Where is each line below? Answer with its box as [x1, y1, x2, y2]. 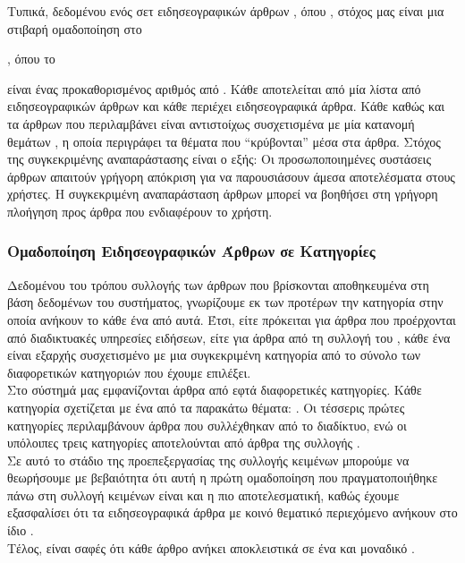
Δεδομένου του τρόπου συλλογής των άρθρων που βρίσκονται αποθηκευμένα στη [7, 275, 429, 294]
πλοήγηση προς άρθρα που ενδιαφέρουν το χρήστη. [7, 201, 273, 220]
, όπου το [7, 49, 55, 68]
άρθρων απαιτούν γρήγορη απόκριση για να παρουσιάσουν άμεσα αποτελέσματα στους [7, 166, 455, 185]
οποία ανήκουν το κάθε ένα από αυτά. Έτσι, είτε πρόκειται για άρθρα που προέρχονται [7, 310, 456, 328]
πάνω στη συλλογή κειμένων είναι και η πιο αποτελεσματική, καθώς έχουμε [7, 485, 400, 504]
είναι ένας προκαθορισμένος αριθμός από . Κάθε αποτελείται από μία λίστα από [7, 79, 421, 98]
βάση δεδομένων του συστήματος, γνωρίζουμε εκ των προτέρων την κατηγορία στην [7, 293, 444, 311]
